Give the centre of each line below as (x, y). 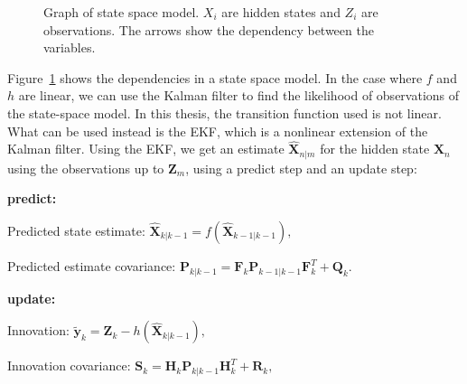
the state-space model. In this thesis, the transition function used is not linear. (224, 112)
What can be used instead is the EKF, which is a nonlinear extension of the (218, 131)
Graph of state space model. (121, 12)
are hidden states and (281, 12)
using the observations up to (86, 168)
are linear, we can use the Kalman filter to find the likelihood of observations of (239, 95)
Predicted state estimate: (76, 231)
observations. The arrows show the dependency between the (209, 29)
